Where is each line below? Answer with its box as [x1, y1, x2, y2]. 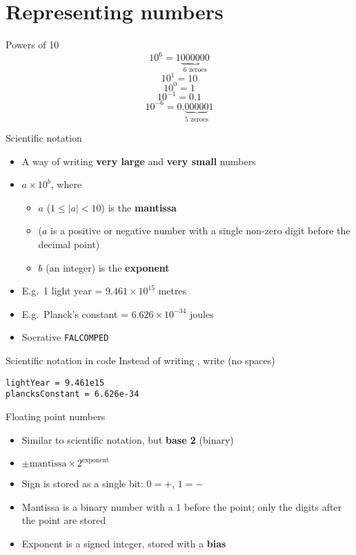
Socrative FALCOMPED [21, 330, 109, 344]
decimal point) [38, 237, 100, 252]
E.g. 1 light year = [21, 283, 103, 298]
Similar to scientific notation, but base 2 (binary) [21, 432, 234, 446]
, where [50, 177, 82, 191]
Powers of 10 [6, 37, 59, 52]
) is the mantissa [101, 200, 177, 214]
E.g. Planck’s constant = [21, 306, 128, 321]
